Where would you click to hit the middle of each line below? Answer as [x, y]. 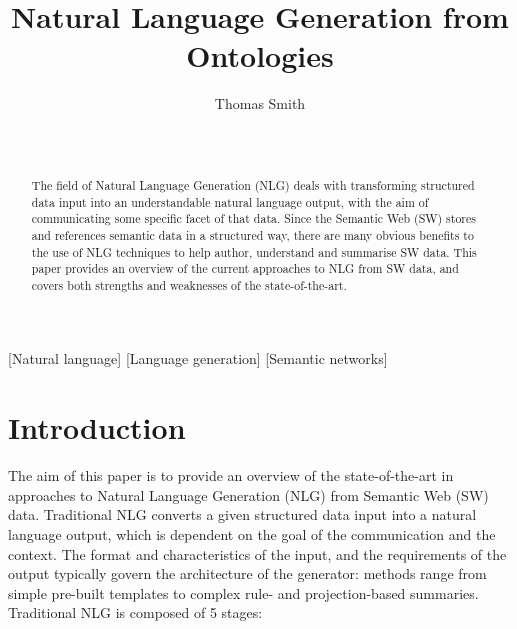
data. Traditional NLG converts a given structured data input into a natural [242, 514]
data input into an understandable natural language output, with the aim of [230, 201]
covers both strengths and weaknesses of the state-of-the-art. [189, 284]
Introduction [97, 427]
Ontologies [260, 55]
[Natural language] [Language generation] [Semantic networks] [198, 358]
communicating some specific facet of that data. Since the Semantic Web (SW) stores [253, 218]
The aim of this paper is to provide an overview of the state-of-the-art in [231, 475]
